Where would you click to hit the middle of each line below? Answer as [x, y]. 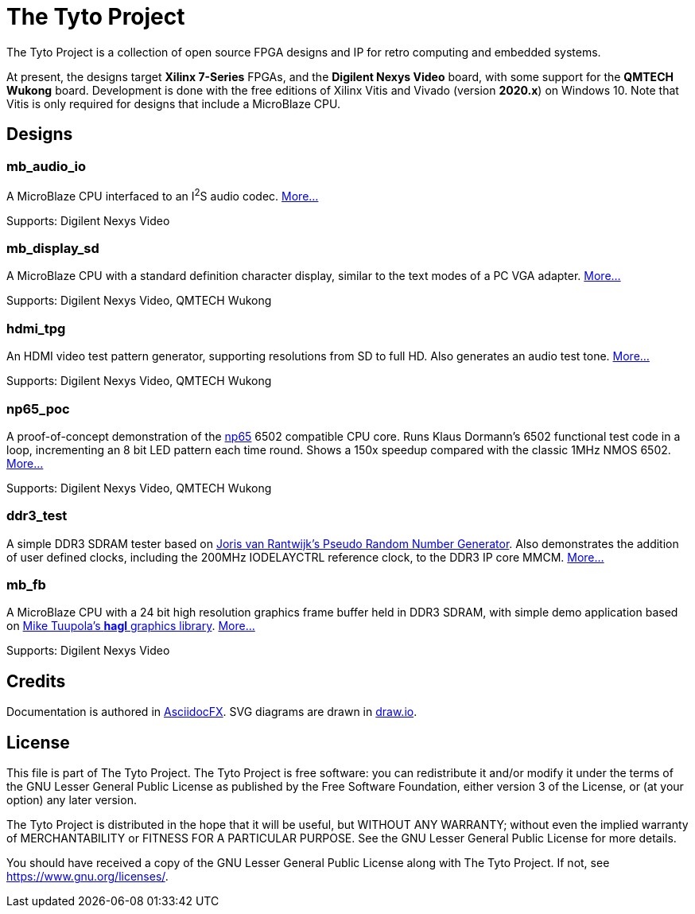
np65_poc [38, 408]
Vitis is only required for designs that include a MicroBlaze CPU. [173, 103]
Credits [36, 681]
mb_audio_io [47, 166]
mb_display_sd [53, 248]
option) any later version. [72, 800]
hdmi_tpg [36, 328]
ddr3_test [37, 516]
